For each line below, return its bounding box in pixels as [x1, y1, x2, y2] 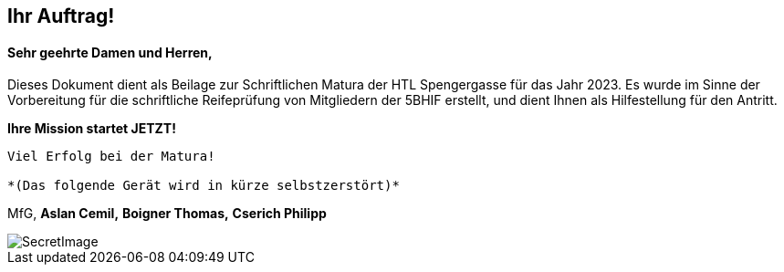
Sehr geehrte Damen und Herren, [7, 44, 213, 60]
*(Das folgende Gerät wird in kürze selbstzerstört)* [7, 178, 400, 194]
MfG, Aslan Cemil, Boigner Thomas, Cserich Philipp [7, 205, 327, 222]
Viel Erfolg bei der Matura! [7, 149, 215, 164]
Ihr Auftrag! [7, 5, 115, 27]
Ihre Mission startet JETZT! [7, 120, 176, 137]
